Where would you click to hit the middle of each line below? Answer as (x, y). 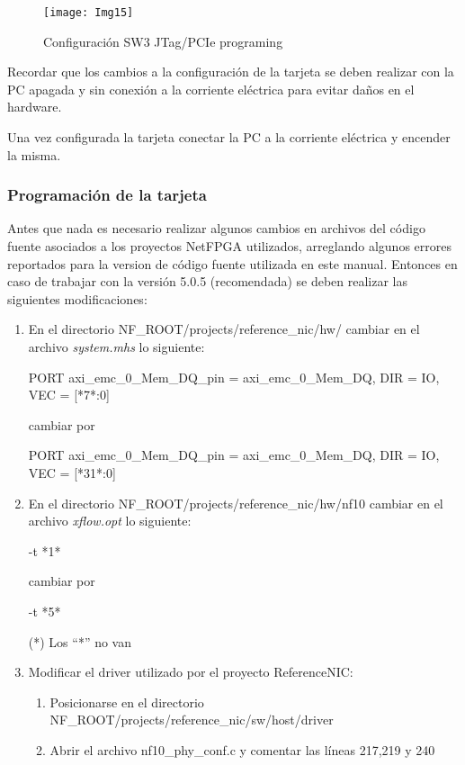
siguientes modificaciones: (77, 298)
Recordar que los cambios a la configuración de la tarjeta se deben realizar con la (231, 72)
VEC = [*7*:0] (69, 395)
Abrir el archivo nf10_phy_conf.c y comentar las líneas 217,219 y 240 (242, 749)
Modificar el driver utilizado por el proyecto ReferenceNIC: (191, 672)
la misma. (34, 154)
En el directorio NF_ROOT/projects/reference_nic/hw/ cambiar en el (224, 329)
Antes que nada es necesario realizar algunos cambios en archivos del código (216, 228)
